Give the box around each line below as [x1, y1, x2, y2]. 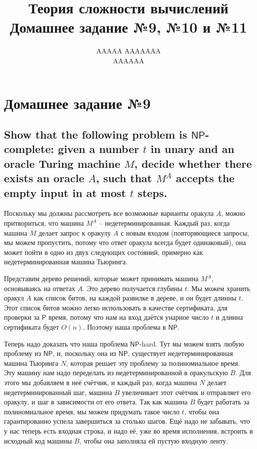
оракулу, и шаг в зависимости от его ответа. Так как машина [4, 397, 188, 407]
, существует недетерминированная [128, 348, 233, 358]
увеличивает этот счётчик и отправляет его [122, 387, 251, 397]
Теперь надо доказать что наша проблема [4, 338, 128, 349]
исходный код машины [4, 435, 72, 446]
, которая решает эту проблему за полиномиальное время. [66, 357, 240, 368]
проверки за [4, 312, 40, 322]
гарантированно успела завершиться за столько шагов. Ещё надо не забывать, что [4, 416, 250, 426]
